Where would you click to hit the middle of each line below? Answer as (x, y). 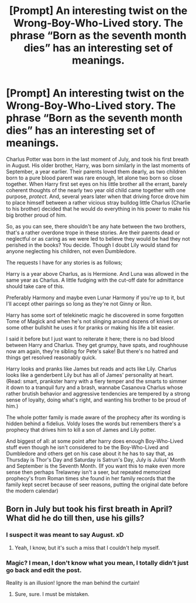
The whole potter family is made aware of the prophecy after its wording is (96, 417)
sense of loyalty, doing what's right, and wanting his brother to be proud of (96, 400)
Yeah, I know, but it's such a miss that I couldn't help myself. (87, 547)
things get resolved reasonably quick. (51, 357)
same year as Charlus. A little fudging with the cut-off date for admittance (95, 280)
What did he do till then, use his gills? (75, 518)
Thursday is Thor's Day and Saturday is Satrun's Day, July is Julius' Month (96, 459)
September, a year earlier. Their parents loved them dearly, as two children (96, 171)
